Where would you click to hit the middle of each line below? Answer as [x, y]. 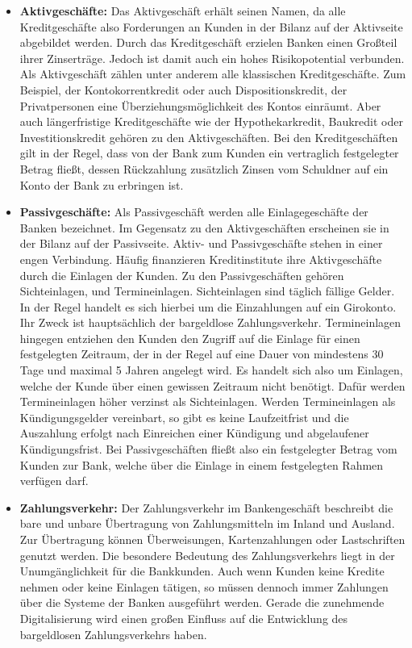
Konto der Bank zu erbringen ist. [102, 184]
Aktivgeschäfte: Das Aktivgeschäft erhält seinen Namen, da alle [183, 10]
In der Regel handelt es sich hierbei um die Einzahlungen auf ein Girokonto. [208, 306]
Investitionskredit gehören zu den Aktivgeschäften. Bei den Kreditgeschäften [209, 137]
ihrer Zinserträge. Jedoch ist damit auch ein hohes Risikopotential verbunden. [212, 58]
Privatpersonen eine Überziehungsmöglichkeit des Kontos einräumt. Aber [200, 105]
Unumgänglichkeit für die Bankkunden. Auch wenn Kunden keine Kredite [202, 571]
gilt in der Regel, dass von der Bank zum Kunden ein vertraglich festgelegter [209, 153]
